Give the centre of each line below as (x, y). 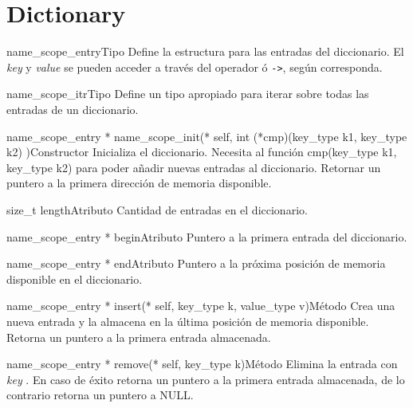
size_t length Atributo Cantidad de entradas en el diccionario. (157, 209)
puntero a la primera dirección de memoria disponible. (139, 183)
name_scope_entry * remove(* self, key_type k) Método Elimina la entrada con (202, 364)
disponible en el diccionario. (75, 279)
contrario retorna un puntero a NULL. (100, 395)
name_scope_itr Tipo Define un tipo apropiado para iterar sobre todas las (188, 94)
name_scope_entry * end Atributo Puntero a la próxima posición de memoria (196, 263)
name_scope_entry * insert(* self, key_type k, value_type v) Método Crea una (201, 306)
